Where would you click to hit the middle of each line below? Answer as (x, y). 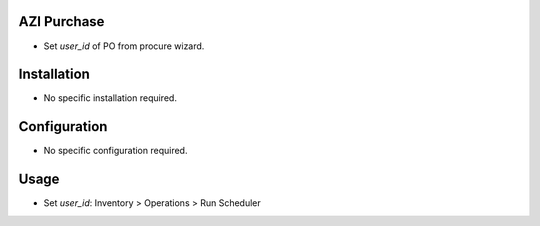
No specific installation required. (110, 98)
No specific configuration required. (115, 151)
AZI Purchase (61, 21)
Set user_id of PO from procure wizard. (124, 46)
